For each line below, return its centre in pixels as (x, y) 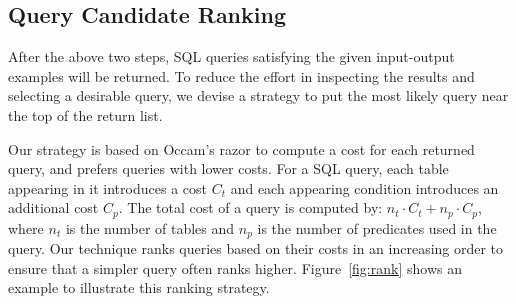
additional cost (53, 207)
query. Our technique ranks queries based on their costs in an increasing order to (256, 248)
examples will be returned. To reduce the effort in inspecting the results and (241, 75)
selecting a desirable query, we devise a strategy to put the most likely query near (258, 95)
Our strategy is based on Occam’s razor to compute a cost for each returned (241, 148)
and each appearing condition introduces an (364, 187)
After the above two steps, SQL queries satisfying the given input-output (231, 56)
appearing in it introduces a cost (107, 187)
